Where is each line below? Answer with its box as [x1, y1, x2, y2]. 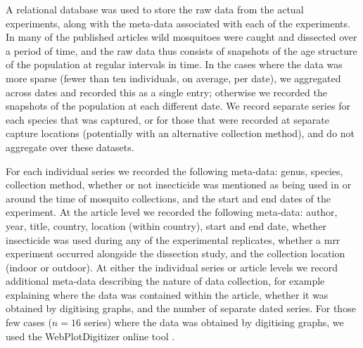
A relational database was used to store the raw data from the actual [6, 2, 304, 16]
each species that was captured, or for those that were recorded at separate [6, 112, 329, 127]
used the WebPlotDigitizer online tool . [6, 328, 175, 343]
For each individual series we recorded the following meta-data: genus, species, [6, 163, 343, 178]
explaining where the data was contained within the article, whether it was [6, 287, 329, 302]
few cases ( [6, 315, 52, 330]
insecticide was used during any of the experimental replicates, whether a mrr [6, 232, 340, 247]
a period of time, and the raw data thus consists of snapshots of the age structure [6, 43, 357, 58]
